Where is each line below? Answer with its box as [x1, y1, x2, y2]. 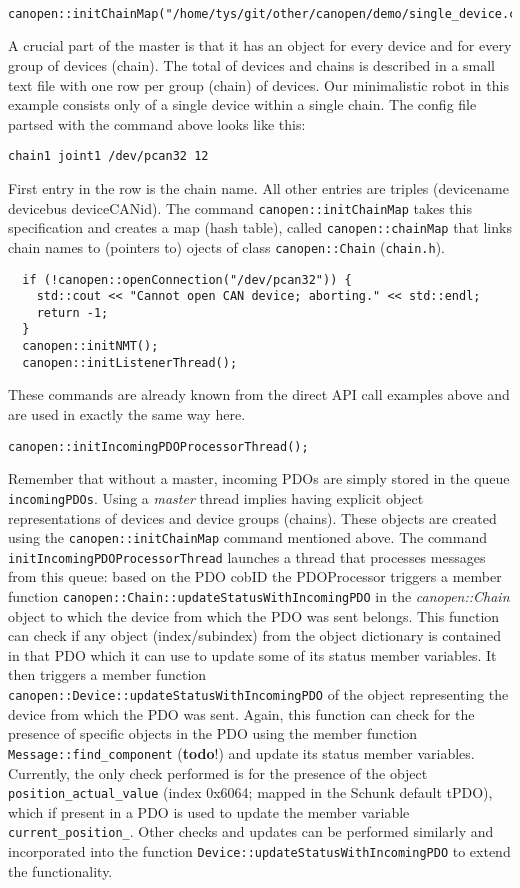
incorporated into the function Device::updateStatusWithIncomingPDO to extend [8, 841, 511, 862]
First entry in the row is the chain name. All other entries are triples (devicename [8, 177, 509, 198]
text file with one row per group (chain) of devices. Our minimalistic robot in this [8, 74, 509, 95]
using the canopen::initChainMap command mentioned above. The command [8, 527, 488, 548]
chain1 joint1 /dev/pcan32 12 [8, 149, 209, 164]
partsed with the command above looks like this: [8, 113, 306, 134]
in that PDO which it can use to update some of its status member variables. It [8, 644, 497, 665]
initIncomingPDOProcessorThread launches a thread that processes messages [8, 546, 486, 567]
